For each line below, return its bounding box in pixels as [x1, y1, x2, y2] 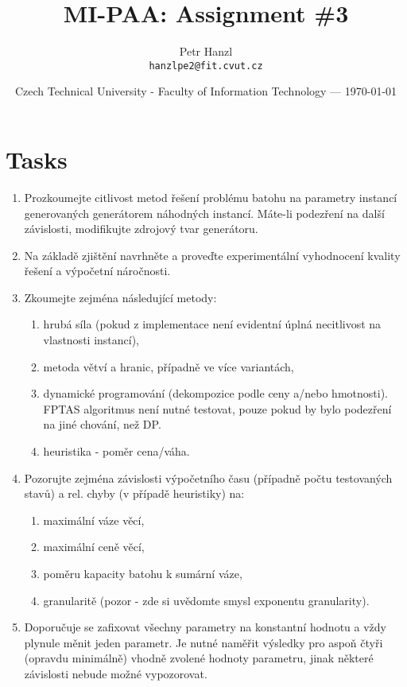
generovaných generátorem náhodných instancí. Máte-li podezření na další [24, 204, 385, 221]
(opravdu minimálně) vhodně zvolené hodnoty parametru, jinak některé [24, 650, 374, 666]
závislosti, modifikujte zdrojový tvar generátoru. [24, 220, 258, 237]
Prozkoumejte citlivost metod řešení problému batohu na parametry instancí [24, 188, 397, 205]
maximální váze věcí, [43, 511, 145, 528]
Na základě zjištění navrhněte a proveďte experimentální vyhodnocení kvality [24, 246, 401, 263]
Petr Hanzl [179, 43, 233, 60]
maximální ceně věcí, [43, 538, 145, 555]
